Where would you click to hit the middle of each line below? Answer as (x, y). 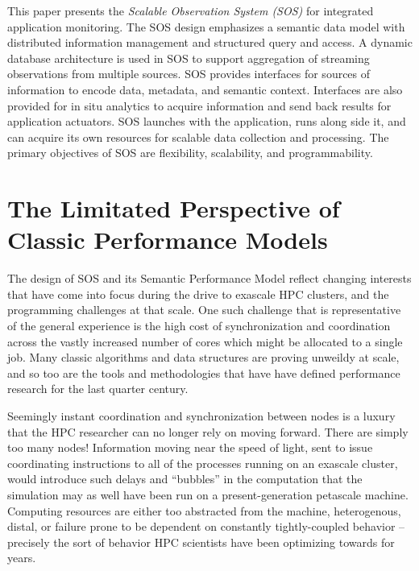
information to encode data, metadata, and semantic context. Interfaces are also (205, 89)
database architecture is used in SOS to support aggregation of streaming (189, 58)
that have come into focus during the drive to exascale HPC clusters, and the (198, 294)
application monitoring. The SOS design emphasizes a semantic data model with (206, 26)
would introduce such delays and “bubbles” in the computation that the (185, 479)
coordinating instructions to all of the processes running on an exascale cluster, (203, 463)
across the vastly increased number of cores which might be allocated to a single (205, 341)
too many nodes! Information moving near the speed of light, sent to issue (190, 447)
